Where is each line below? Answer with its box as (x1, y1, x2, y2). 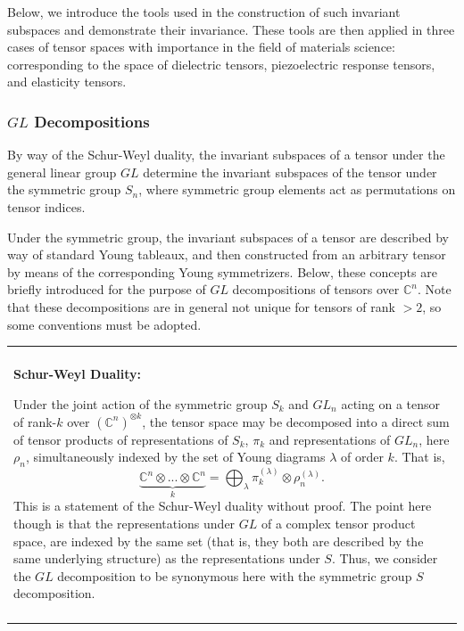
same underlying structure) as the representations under (13, 549, 320, 568)
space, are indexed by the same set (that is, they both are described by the (13, 531, 424, 550)
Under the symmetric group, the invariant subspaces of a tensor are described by (7, 227, 449, 246)
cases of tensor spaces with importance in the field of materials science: (7, 37, 395, 56)
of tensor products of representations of (13, 430, 228, 448)
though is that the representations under (13, 514, 236, 533)
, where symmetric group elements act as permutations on (138, 180, 456, 199)
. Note (417, 280, 452, 299)
